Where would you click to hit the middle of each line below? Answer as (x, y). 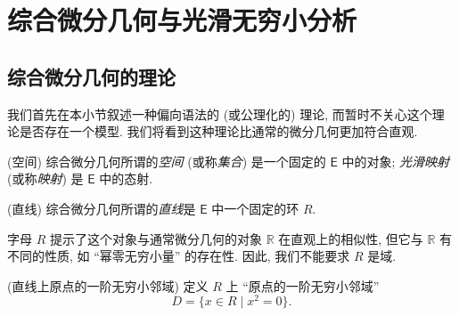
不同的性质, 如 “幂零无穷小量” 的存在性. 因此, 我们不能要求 (179, 256)
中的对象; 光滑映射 (396, 161)
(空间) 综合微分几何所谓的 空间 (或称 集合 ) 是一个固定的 (167, 161)
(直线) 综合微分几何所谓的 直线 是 (102, 208)
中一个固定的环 (255, 208)
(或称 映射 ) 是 (45, 178)
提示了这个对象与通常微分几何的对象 (156, 238)
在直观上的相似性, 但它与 (351, 238)
